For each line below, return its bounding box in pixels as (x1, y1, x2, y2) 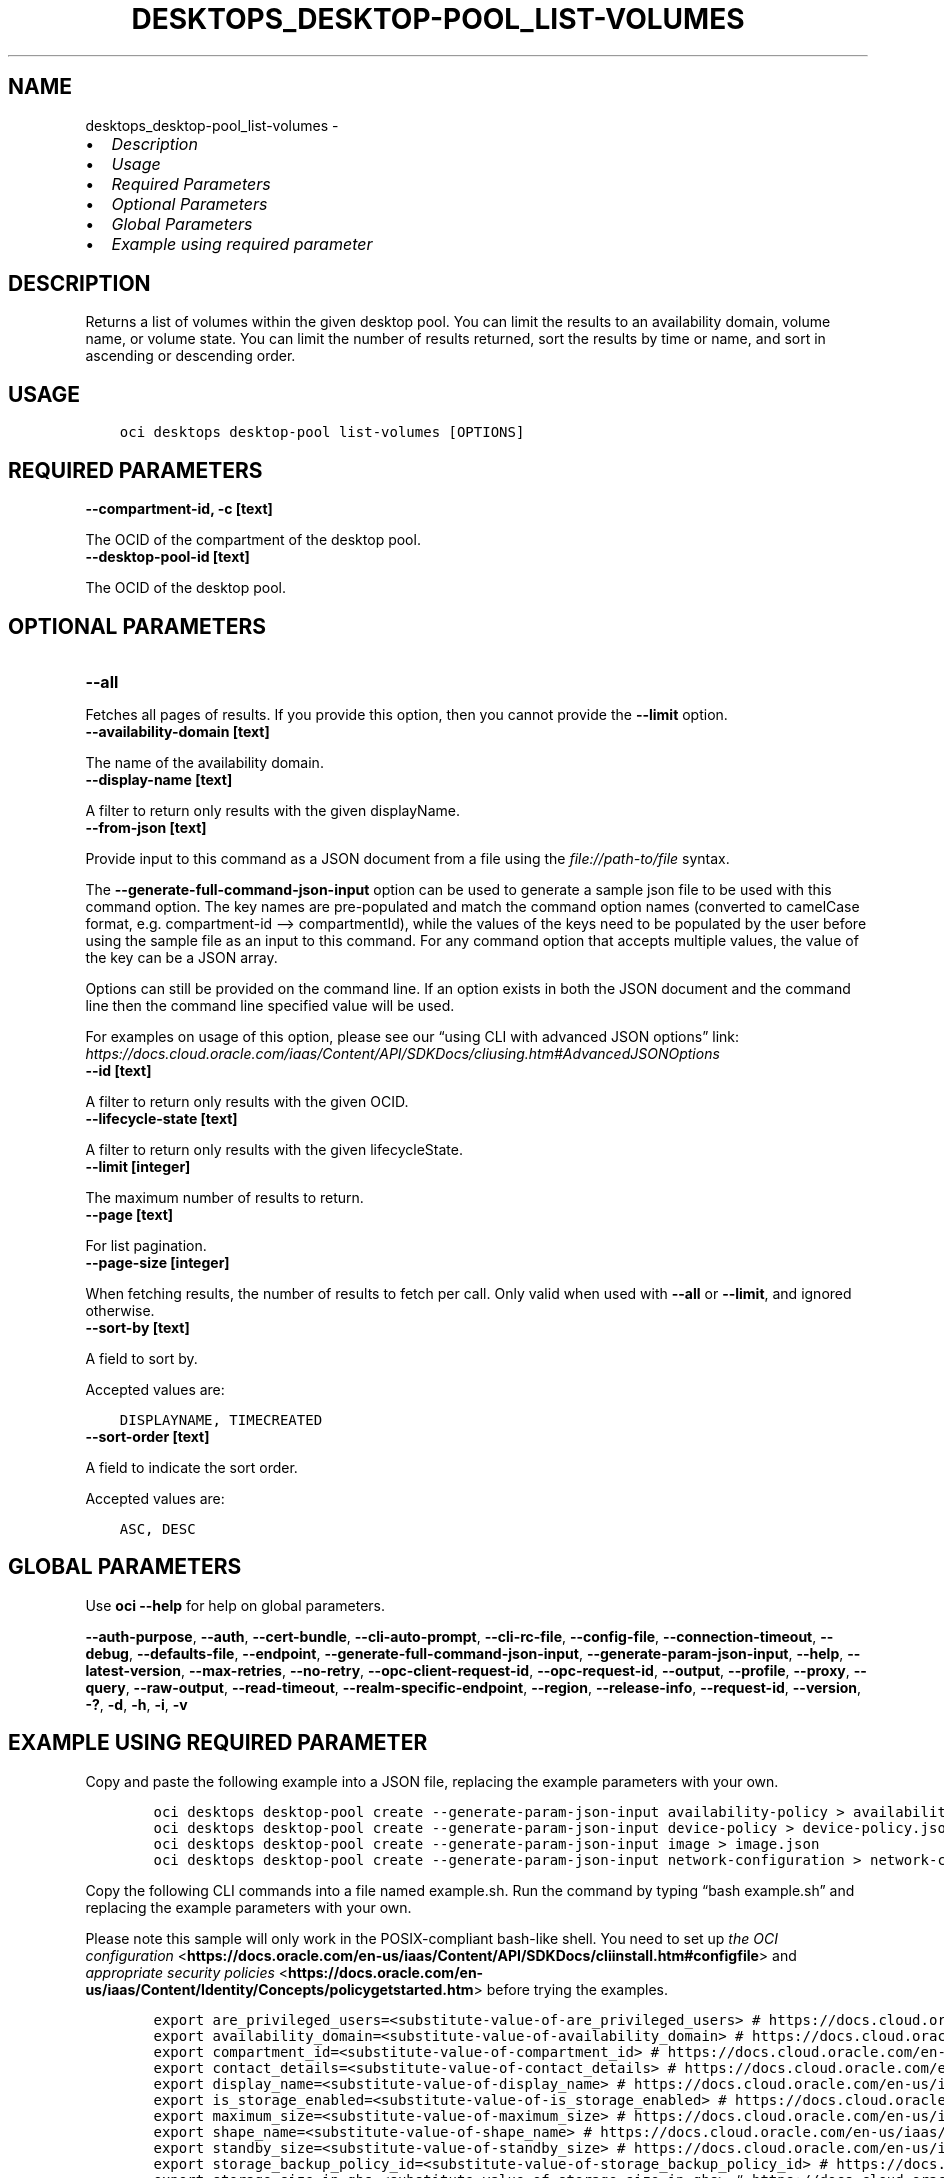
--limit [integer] (85, 1157, 191, 1175)
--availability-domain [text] (85, 722, 270, 740)
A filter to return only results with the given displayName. (85, 801, 460, 819)
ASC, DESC (119, 1520, 196, 1537)
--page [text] (85, 1205, 174, 1223)
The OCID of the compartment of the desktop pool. (85, 531, 421, 549)
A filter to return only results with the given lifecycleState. (85, 1140, 463, 1158)
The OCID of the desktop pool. (85, 579, 286, 597)
